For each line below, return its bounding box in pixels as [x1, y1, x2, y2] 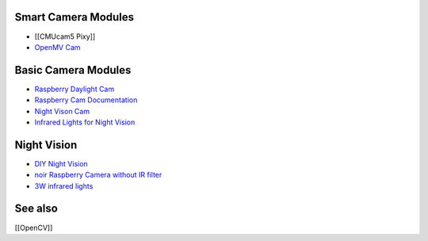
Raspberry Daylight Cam [34, 84, 115, 94]
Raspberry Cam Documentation [34, 95, 138, 105]
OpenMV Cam [34, 42, 81, 52]
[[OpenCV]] [14, 223, 53, 232]
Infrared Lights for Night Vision [34, 117, 136, 127]
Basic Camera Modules [14, 63, 132, 77]
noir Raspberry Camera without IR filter [34, 170, 162, 180]
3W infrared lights [34, 181, 94, 190]
